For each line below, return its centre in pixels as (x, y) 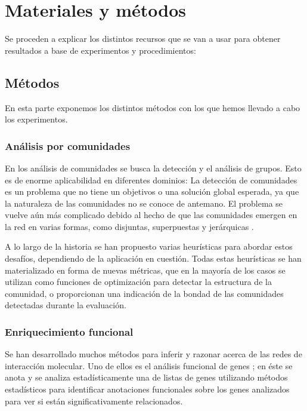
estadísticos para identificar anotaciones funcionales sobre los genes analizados (147, 389)
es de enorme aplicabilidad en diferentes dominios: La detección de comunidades (151, 180)
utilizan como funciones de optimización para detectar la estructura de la (138, 282)
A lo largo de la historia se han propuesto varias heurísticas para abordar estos (149, 246)
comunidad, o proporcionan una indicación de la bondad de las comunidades (144, 293)
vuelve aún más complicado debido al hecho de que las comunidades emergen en (151, 215)
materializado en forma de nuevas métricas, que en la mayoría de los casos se (145, 270)
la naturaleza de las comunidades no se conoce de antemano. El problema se (144, 203)
